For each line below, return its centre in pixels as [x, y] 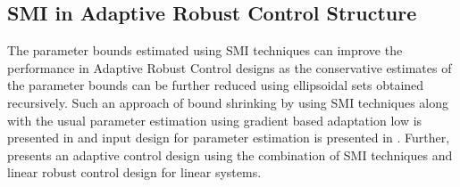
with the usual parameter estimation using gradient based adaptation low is [215, 120]
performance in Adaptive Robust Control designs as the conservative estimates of [230, 67]
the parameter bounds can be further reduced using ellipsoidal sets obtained [216, 85]
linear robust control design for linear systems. [134, 172]
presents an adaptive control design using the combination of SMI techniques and [230, 154]
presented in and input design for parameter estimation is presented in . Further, [229, 138]
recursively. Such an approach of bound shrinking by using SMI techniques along [228, 102]
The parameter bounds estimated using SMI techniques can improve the [205, 50]
